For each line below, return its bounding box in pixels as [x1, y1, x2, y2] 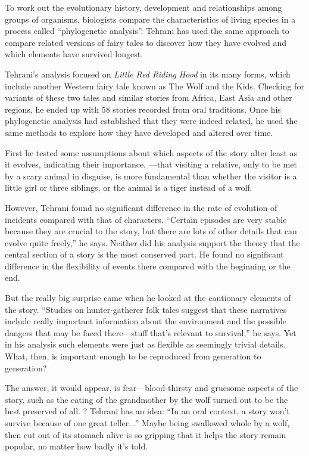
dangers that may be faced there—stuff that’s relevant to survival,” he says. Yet [5, 326, 296, 339]
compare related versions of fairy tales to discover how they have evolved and [5, 36, 286, 48]
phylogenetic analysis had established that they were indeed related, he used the [5, 114, 298, 127]
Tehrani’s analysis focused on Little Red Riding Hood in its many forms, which [5, 67, 291, 80]
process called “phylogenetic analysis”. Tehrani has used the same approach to [5, 24, 289, 37]
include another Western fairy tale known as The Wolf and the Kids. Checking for [5, 79, 304, 92]
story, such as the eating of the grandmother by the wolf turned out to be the [5, 393, 288, 405]
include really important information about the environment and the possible [5, 315, 286, 327]
